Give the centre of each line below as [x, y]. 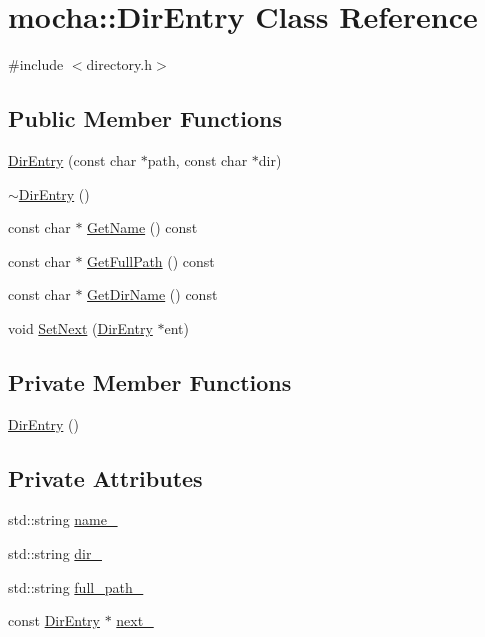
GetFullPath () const [151, 260]
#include [36, 64]
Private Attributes [105, 477]
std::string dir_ [55, 553]
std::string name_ [63, 519]
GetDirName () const [152, 294]
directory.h [119, 64]
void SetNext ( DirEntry [80, 327]
